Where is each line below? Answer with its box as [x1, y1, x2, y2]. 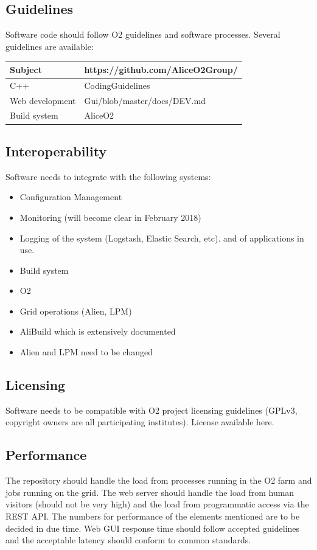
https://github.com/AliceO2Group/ [84, 63, 238, 75]
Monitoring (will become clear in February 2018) [19, 211, 201, 223]
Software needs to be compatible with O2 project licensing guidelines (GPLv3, [5, 403, 298, 416]
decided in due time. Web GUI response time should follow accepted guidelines [5, 521, 300, 534]
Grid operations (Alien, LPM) [19, 304, 132, 317]
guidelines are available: [5, 40, 94, 52]
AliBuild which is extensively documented [19, 325, 176, 338]
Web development [10, 94, 76, 106]
